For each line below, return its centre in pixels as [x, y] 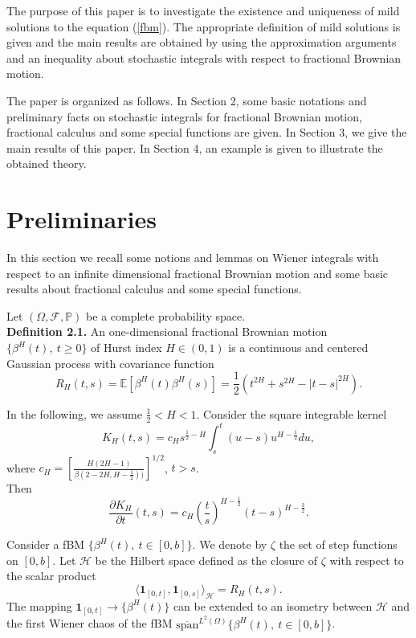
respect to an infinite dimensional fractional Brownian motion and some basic [198, 273]
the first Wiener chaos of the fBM [90, 623]
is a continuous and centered [298, 348]
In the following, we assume [74, 413]
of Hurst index [126, 348]
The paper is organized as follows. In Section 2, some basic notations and [187, 100]
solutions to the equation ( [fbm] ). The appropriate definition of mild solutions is [204, 26]
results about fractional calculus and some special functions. [154, 289]
